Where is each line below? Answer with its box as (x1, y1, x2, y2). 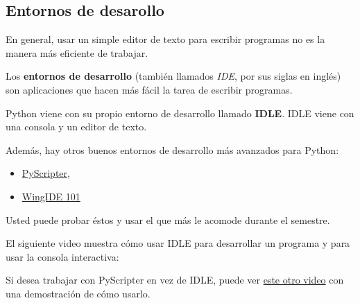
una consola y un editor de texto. (6, 119, 147, 134)
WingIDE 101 (22, 189, 80, 203)
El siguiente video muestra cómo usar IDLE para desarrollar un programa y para (6, 236, 350, 250)
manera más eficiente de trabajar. (6, 45, 148, 60)
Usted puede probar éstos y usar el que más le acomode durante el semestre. (6, 212, 330, 227)
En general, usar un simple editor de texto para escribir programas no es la (6, 32, 325, 46)
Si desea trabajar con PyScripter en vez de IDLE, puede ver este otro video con (6, 272, 344, 287)
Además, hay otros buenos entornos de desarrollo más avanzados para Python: (6, 142, 339, 157)
